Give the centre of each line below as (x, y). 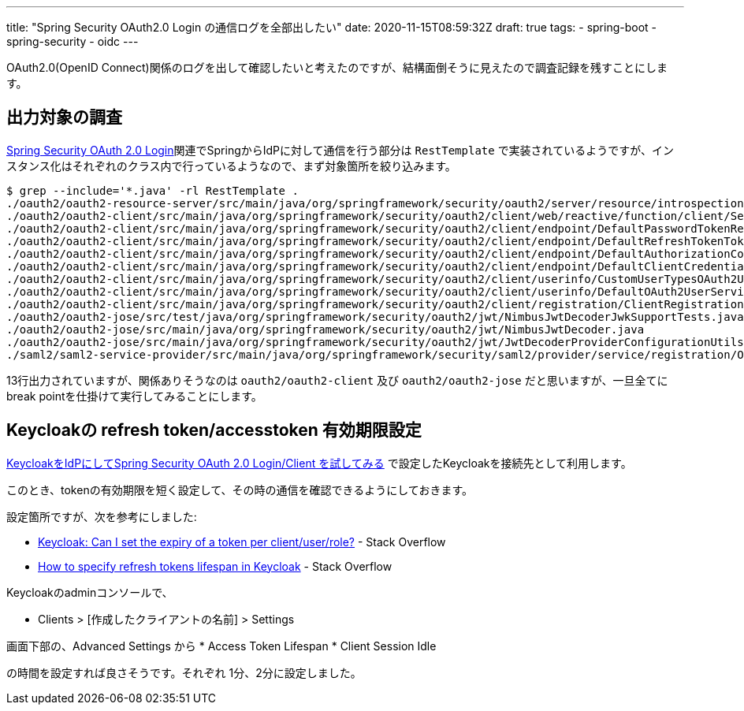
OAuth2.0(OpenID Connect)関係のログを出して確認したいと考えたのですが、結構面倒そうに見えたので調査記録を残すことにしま (337, 67)
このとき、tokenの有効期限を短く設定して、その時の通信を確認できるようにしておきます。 (240, 490)
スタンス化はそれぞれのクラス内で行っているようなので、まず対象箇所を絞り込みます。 (231, 166)
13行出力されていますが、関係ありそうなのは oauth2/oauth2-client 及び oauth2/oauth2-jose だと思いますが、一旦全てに (337, 380)
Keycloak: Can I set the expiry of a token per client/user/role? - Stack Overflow (242, 542)
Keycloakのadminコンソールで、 (90, 592)
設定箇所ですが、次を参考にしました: (102, 516)
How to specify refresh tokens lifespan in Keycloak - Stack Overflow (215, 566)
